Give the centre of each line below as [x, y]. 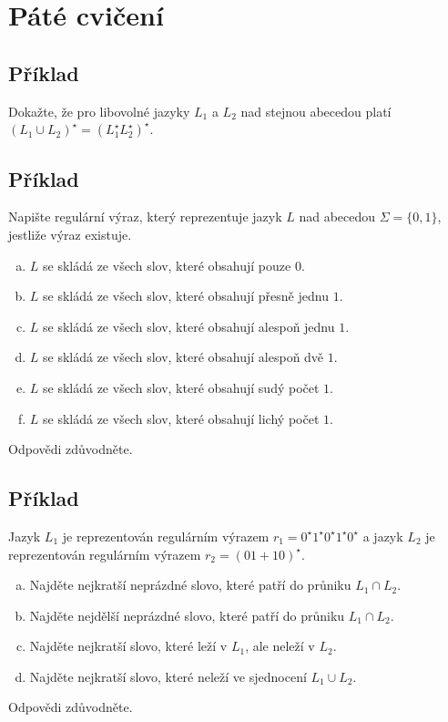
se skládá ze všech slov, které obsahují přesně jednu [186, 296]
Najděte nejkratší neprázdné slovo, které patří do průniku [190, 585]
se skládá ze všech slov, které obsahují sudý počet [181, 387]
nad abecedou [337, 217]
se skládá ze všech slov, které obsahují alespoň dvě [183, 357]
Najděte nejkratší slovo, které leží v [128, 646]
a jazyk [383, 536]
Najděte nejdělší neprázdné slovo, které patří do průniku [187, 615]
